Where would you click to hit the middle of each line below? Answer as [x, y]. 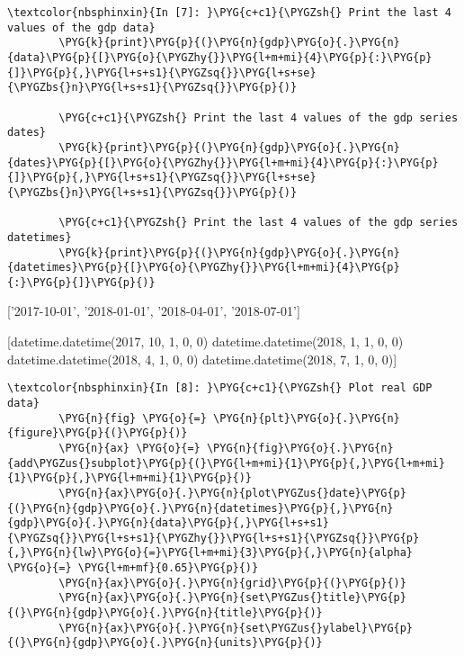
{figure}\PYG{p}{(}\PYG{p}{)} [98, 433]
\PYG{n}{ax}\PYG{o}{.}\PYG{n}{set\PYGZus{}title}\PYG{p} [232, 598]
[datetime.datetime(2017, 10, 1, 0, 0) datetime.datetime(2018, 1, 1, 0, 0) [205, 341]
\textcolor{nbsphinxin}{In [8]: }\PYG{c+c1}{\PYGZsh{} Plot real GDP [220, 388]
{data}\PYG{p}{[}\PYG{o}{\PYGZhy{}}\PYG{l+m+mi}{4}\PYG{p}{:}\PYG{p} [220, 57]
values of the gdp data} [81, 27]
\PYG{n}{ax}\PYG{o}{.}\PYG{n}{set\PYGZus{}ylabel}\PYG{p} [236, 628]
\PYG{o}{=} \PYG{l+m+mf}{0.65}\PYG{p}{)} [133, 568]
